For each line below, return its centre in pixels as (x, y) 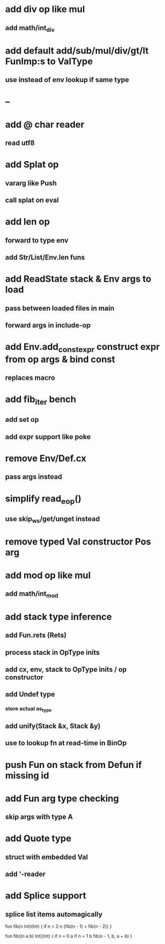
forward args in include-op (48, 325)
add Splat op (32, 165)
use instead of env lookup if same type (67, 80)
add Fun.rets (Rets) (36, 635)
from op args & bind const (60, 359)
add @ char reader (45, 124)
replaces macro (30, 378)
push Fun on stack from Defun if (74, 765)
